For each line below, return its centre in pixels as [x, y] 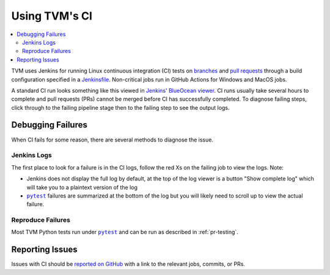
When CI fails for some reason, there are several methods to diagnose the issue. [112, 140]
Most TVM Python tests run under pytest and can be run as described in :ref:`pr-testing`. [125, 232]
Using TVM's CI [52, 16]
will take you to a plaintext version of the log [82, 187]
